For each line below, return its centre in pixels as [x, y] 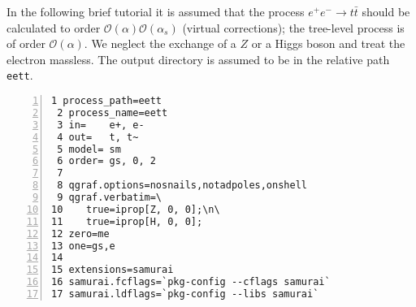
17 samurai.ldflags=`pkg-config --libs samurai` [185, 294]
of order [26, 43]
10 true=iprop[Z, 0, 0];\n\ [136, 209]
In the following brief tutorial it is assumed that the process [156, 11]
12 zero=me [80, 233]
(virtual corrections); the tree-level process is [293, 27]
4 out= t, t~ [98, 137]
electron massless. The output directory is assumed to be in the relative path [198, 59]
